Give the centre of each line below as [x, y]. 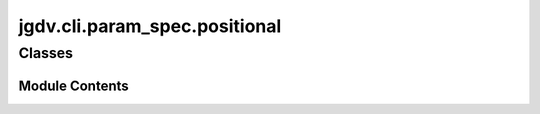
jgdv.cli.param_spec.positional [150, 26]
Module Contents [73, 85]
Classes [46, 53]
